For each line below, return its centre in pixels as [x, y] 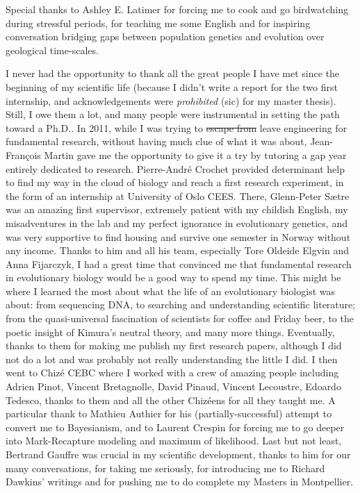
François [23, 154]
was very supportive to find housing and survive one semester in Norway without [178, 236]
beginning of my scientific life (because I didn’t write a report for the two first [172, 86]
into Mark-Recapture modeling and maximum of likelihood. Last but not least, [174, 441]
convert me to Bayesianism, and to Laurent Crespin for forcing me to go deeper [175, 427]
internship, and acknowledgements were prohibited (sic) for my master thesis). [171, 100]
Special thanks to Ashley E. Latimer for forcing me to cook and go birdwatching [177, 9]
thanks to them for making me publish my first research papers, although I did [174, 345]
